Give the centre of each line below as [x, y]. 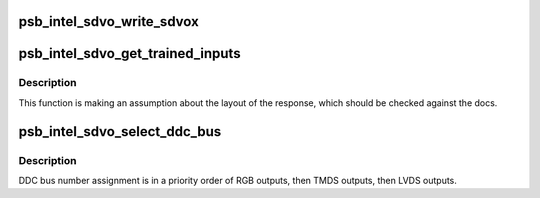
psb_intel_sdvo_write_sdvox [108, 21]
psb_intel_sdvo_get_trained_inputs [129, 53]
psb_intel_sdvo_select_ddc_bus [120, 131]
